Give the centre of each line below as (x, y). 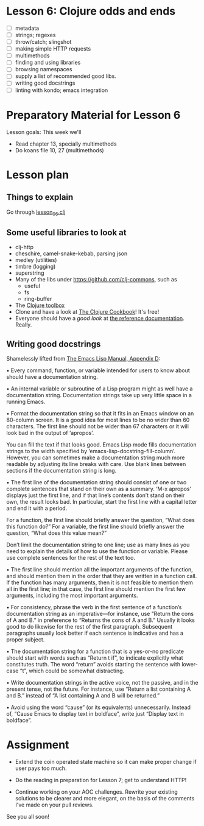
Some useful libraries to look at (66, 232)
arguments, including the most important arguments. (72, 595)
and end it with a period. (37, 508)
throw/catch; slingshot (43, 42)
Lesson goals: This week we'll (44, 132)
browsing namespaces (44, 69)
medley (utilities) (36, 260)
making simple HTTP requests (53, 49)
